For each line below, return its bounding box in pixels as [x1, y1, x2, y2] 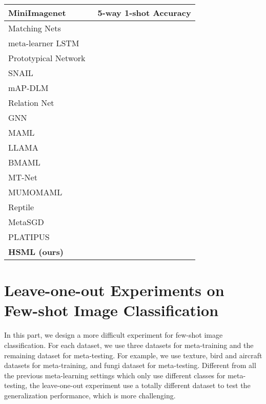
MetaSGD [8, 216, 44, 228]
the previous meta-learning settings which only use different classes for [4, 370, 226, 380]
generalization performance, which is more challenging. [4, 390, 176, 400]
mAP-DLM [8, 82, 49, 94]
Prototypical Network [8, 52, 86, 64]
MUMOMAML [8, 186, 63, 198]
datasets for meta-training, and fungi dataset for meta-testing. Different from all [4, 360, 256, 371]
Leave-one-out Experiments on [4, 280, 224, 301]
